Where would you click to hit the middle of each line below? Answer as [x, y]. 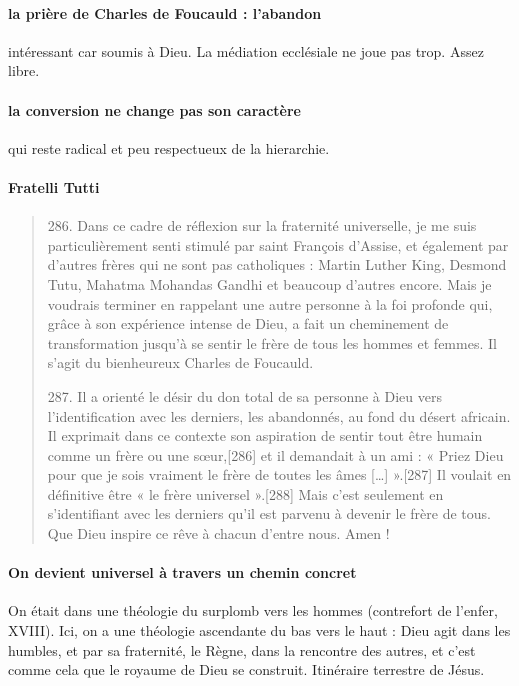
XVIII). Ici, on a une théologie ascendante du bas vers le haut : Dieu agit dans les [259, 630]
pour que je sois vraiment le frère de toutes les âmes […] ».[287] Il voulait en [279, 474]
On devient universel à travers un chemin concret [182, 572]
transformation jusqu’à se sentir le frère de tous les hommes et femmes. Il [272, 342]
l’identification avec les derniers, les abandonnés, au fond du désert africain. [279, 415]
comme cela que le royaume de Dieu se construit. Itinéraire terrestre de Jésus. [246, 669]
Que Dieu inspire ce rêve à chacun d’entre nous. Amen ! [218, 533]
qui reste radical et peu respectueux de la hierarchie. [169, 147]
